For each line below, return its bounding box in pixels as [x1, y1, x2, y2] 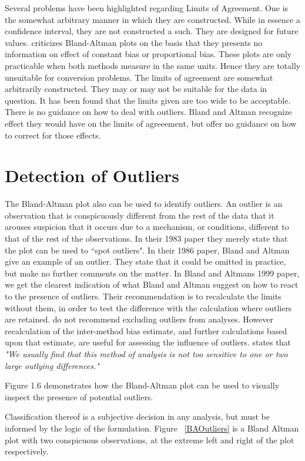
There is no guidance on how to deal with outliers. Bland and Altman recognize [5, 106, 292, 118]
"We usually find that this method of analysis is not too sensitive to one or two [5, 347, 288, 360]
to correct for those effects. [5, 129, 101, 141]
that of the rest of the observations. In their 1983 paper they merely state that [5, 232, 288, 245]
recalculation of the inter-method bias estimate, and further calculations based [5, 324, 287, 337]
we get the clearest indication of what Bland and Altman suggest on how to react [5, 278, 299, 291]
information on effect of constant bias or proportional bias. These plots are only [5, 48, 292, 60]
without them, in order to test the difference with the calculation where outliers [5, 301, 292, 314]
